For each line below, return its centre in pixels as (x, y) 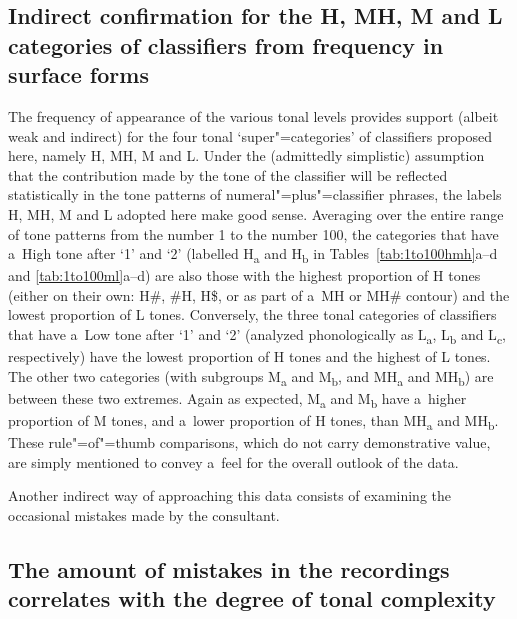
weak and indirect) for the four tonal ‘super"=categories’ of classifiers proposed (250, 135)
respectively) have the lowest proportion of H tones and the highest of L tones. (249, 356)
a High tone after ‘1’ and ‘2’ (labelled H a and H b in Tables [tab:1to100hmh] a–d (253, 254)
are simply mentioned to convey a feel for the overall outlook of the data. (233, 461)
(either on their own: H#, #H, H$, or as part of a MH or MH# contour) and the (259, 294)
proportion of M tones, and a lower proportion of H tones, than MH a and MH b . (253, 421)
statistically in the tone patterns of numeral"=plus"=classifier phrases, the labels (255, 194)
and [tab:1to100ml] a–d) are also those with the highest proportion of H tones (244, 275)
